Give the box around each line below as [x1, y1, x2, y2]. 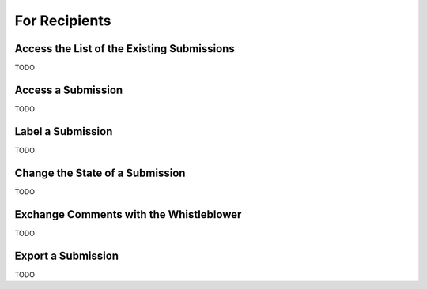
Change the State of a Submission [14, 166, 186, 179]
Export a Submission [14, 249, 119, 262]
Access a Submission [14, 83, 123, 96]
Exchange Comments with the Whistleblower [14, 208, 242, 221]
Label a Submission [14, 125, 113, 138]
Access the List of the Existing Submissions [14, 42, 235, 55]
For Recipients [14, 12, 111, 29]
